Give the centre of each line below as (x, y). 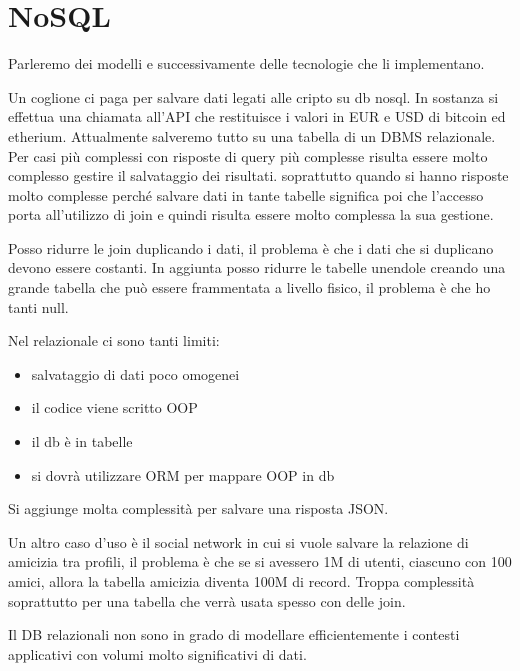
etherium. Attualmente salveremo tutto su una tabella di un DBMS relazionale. (252, 135)
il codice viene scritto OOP (114, 407)
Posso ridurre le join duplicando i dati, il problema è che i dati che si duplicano (251, 247)
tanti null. (38, 306)
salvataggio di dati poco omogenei (135, 373)
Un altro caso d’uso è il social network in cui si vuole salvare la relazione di (238, 541)
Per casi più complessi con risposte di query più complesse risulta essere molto (248, 155)
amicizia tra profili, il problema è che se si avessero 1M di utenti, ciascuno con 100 (260, 561)
